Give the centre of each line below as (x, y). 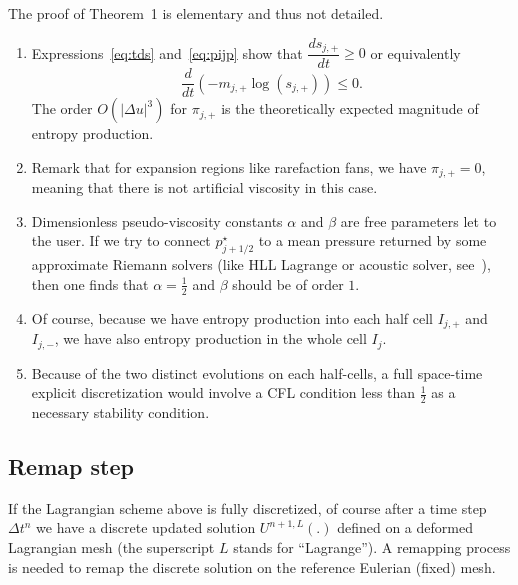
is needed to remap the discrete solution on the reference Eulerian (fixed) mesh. (252, 566)
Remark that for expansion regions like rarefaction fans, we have (229, 166)
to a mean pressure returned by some (372, 240)
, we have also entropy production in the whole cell (210, 338)
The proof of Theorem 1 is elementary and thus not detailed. (196, 13)
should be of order (288, 283)
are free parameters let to (418, 220)
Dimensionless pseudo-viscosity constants (157, 220)
